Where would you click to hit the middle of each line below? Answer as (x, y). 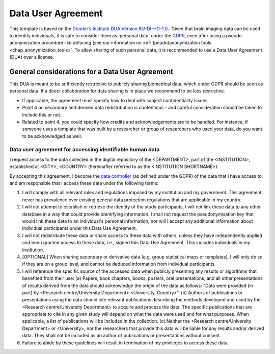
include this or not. (42, 114)
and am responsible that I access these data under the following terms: (84, 183)
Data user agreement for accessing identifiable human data (85, 149)
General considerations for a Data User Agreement (91, 72)
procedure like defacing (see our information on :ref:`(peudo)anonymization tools (126, 43)
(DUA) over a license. (32, 57)
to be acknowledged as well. (52, 136)
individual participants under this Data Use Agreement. (80, 228)
